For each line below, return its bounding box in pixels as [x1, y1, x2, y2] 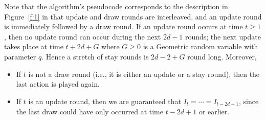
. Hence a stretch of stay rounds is [41, 51, 149, 62]
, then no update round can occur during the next [4, 31, 161, 42]
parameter [4, 51, 36, 62]
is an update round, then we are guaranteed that [28, 95, 182, 106]
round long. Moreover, [187, 51, 257, 62]
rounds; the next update [185, 31, 261, 42]
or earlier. [198, 106, 230, 117]
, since [238, 95, 259, 106]
